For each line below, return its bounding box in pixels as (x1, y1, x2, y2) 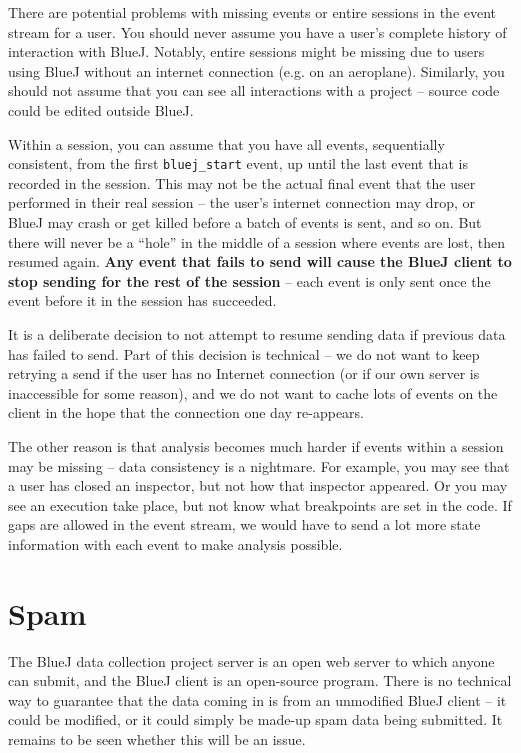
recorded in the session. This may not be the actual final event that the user (8, 172, 476, 193)
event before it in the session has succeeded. (8, 290, 277, 311)
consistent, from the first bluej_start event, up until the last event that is (8, 153, 468, 174)
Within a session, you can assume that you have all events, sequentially (8, 133, 445, 154)
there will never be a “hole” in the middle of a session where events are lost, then (8, 231, 506, 252)
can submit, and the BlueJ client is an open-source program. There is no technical (8, 670, 512, 691)
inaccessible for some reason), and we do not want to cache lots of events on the (8, 382, 498, 403)
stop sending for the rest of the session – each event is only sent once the (8, 270, 491, 291)
